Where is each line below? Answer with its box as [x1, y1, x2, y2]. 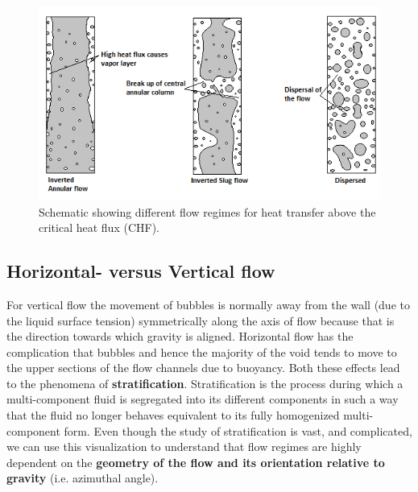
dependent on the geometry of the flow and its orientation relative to [6, 453, 385, 470]
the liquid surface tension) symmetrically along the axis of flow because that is [6, 312, 395, 329]
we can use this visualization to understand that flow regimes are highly [6, 438, 362, 455]
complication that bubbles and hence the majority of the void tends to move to [6, 343, 397, 360]
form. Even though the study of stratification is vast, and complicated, [64, 422, 412, 439]
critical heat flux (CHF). [39, 219, 159, 236]
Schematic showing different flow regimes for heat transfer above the [39, 203, 376, 220]
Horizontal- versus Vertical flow [6, 258, 275, 283]
